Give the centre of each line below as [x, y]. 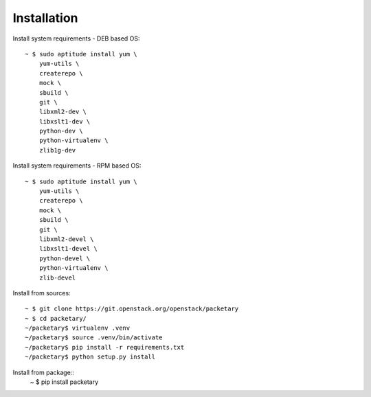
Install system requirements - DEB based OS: [76, 38]
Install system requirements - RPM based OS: [77, 166]
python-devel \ [65, 258]
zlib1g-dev [57, 150]
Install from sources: [42, 293]
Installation [45, 18]
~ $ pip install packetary [64, 382]
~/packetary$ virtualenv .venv [78, 328]
